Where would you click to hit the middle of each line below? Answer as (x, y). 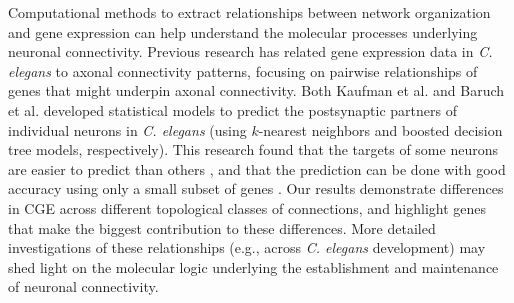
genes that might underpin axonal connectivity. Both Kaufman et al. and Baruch (256, 90)
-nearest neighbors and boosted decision (380, 129)
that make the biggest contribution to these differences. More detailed (222, 227)
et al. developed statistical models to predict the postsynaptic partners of (232, 109)
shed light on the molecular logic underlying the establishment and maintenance (253, 266)
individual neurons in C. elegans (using (127, 129)
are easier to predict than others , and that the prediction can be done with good (257, 168)
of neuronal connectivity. (83, 286)
